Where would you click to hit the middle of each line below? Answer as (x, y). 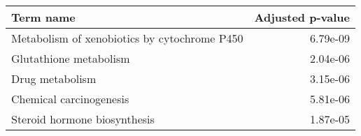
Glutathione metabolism (71, 58)
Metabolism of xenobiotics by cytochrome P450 (127, 38)
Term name (43, 17)
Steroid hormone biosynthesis (83, 119)
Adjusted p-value (302, 17)
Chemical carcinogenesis (70, 99)
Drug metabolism (54, 78)
